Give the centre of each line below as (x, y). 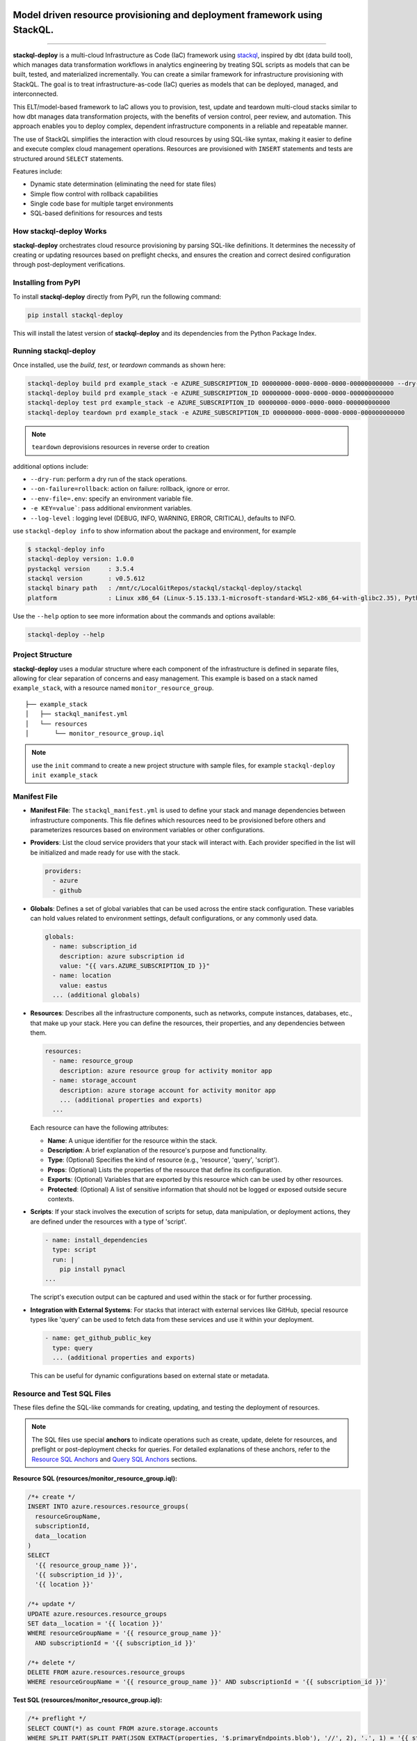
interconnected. (35, 94)
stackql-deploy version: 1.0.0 (81, 559)
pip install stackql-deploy (75, 315)
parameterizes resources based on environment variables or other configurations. (148, 829)
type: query (73, 1348)
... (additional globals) (96, 995)
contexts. (61, 1199)
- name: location (82, 976)
